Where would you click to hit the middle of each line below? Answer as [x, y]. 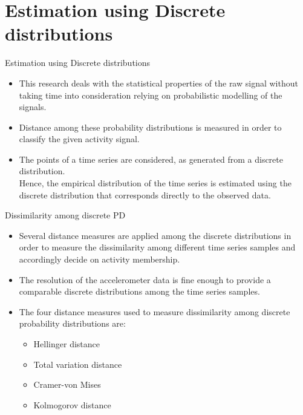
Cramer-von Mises [67, 384]
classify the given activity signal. [79, 139]
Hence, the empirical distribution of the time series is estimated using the [155, 183]
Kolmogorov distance [72, 404]
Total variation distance [78, 364]
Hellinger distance [67, 344]
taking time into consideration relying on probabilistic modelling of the [151, 95]
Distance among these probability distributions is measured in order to [150, 127]
